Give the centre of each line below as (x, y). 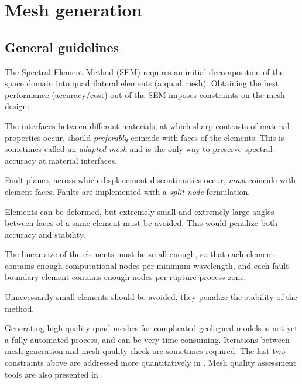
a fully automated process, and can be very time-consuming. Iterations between (147, 339)
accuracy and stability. (45, 234)
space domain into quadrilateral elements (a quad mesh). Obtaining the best (142, 83)
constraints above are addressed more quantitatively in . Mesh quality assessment (151, 363)
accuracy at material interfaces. (61, 160)
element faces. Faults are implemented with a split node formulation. (128, 191)
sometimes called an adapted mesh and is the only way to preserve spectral (139, 149)
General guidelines (62, 47)
